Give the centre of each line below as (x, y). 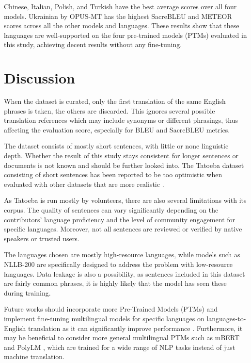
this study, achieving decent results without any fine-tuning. (93, 44)
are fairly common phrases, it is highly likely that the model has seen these (115, 283)
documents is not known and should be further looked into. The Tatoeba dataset (124, 165)
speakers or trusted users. (42, 238)
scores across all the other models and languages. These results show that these (122, 25)
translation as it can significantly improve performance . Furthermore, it (135, 328)
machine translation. (34, 356)
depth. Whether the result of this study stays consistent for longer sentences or (121, 156)
